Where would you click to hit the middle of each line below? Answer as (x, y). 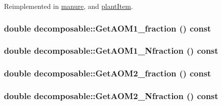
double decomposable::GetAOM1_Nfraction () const (111, 51)
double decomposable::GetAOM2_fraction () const (108, 73)
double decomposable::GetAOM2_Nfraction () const (111, 96)
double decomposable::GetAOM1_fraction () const (108, 28)
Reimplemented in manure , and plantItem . (68, 6)
